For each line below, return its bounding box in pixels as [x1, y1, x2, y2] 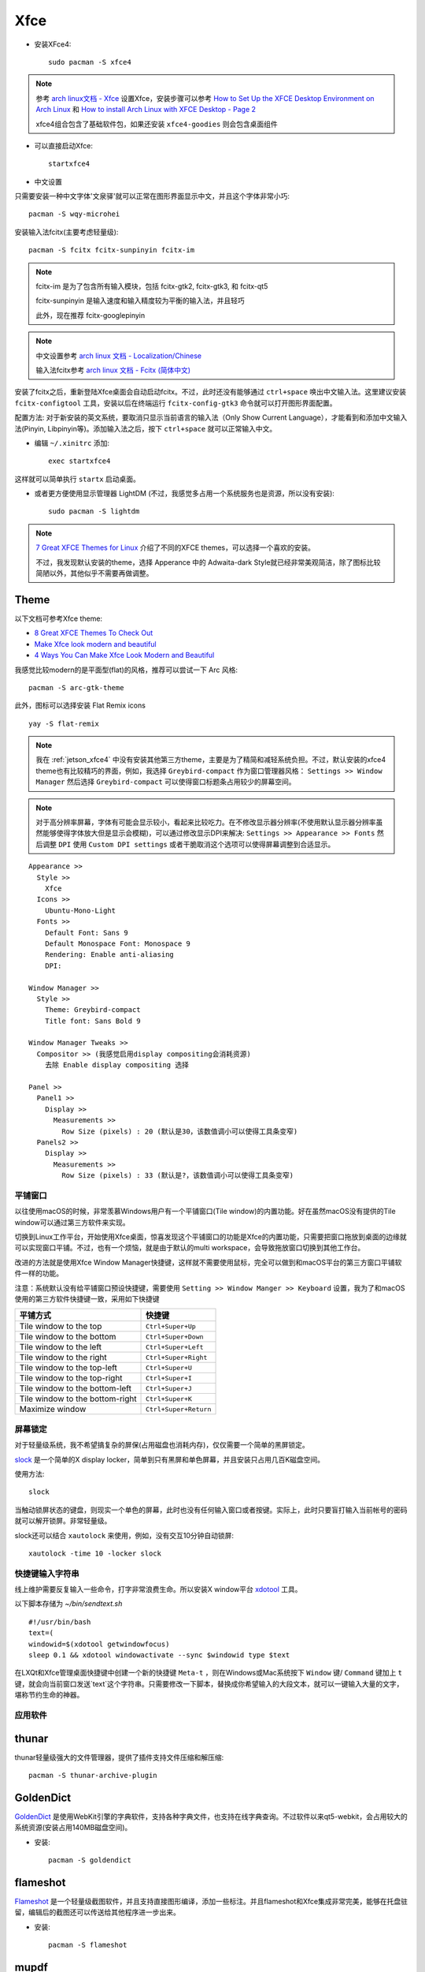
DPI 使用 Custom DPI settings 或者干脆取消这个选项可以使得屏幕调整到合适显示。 [57, 839, 335, 849]
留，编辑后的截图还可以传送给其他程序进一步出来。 [14, 1907, 180, 1917]
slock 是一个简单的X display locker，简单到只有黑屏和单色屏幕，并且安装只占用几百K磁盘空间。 [14, 1455, 325, 1464]
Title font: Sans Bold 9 [44, 1016, 141, 1025]
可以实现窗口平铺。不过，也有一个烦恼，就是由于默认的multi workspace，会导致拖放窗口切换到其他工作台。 [14, 1243, 365, 1253]
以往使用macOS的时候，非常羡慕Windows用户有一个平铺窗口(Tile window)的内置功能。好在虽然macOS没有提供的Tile [14, 1207, 397, 1216]
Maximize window [19, 1404, 87, 1415]
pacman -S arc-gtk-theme [28, 683, 124, 692]
